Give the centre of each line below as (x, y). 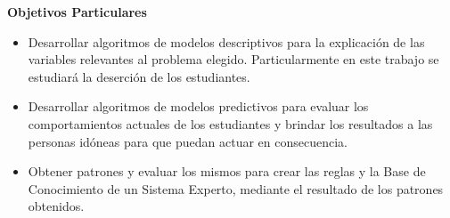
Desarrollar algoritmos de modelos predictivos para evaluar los (198, 106)
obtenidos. (56, 206)
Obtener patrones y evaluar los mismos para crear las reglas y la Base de (227, 171)
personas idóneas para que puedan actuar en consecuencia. (188, 141)
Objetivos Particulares (77, 12)
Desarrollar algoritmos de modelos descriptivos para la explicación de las (226, 41)
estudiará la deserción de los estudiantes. (139, 76)
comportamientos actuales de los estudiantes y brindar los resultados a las (230, 123)
